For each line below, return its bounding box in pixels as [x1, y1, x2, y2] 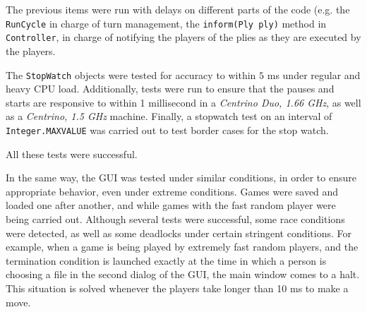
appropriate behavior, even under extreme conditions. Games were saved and [6, 184, 339, 198]
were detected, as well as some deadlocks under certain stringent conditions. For [6, 225, 352, 240]
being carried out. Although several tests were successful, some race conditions [6, 211, 345, 226]
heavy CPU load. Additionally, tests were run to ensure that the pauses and [6, 81, 335, 96]
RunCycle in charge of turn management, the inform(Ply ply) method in [6, 16, 327, 30]
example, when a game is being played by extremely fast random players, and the [6, 239, 359, 254]
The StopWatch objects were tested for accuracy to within [6, 67, 256, 82]
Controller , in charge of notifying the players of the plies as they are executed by [6, 30, 361, 44]
